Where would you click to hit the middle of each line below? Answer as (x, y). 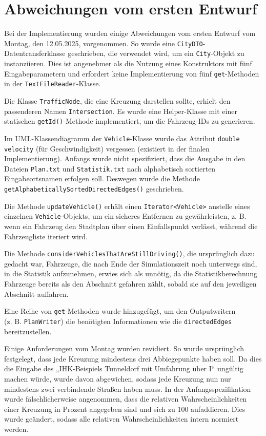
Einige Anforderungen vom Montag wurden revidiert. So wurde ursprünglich (124, 348)
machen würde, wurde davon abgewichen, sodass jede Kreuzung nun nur (118, 378)
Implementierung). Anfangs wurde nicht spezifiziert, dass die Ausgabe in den (125, 158)
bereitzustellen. (28, 331)
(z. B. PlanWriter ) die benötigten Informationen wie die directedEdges (118, 321)
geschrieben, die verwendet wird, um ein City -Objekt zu (156, 53)
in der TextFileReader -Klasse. (53, 83)
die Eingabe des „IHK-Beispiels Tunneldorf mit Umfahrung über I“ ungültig (124, 368)
